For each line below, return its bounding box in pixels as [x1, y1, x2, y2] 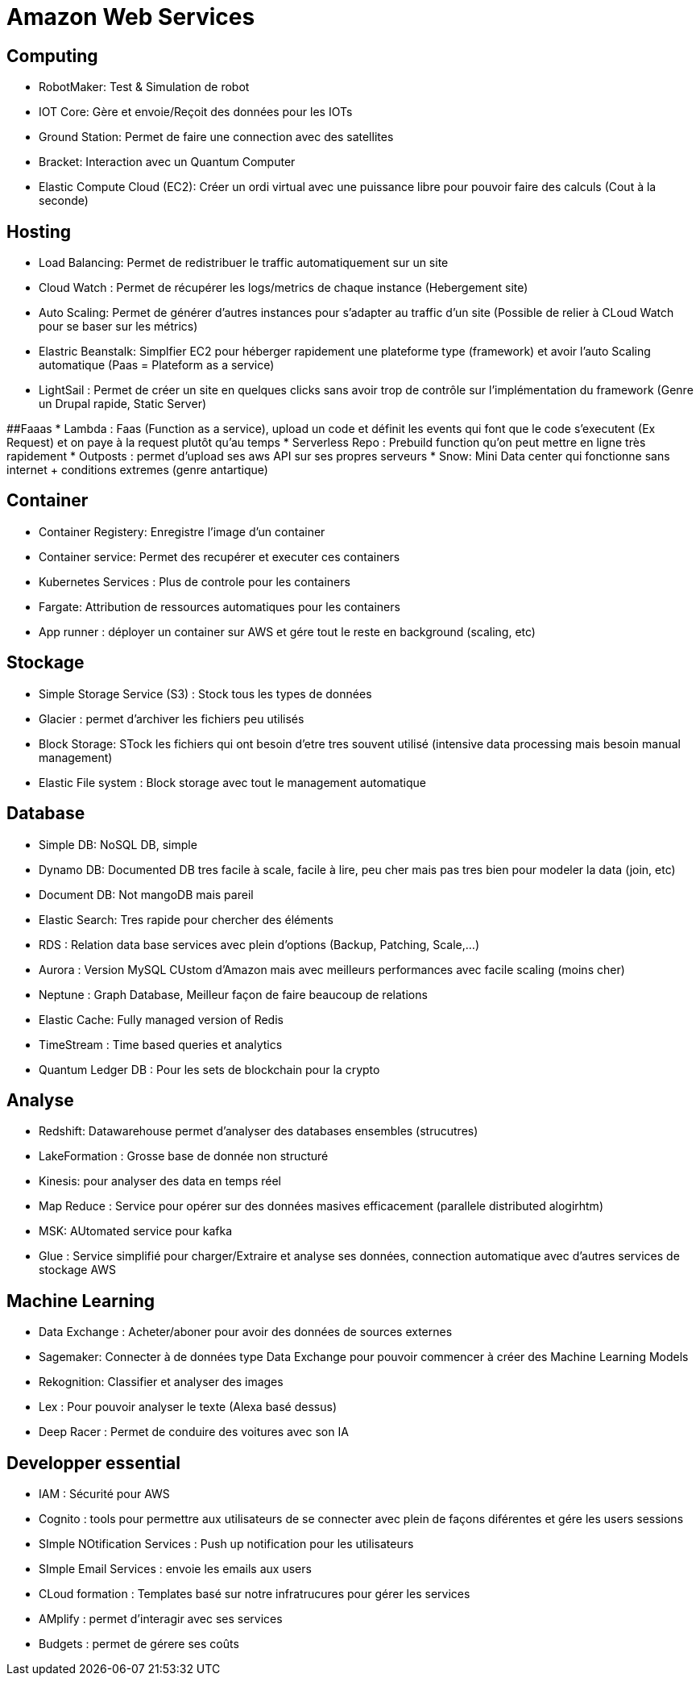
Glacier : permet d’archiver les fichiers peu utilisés [39, 711, 304, 726]
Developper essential [6, 1452, 180, 1473]
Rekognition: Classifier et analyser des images [39, 1375, 284, 1389]
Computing [6, 45, 98, 66]
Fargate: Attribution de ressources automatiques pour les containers [39, 599, 400, 614]
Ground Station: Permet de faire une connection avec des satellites [39, 130, 394, 144]
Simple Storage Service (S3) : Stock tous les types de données [39, 686, 372, 701]
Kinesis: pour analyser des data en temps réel [39, 1174, 281, 1189]
